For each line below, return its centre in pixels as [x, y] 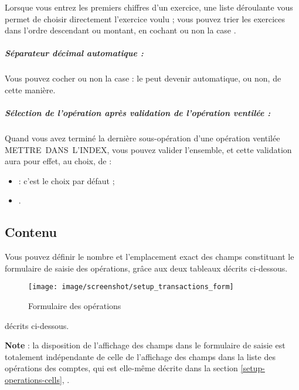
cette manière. [30, 89]
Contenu [31, 232]
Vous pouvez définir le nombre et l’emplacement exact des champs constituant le [149, 257]
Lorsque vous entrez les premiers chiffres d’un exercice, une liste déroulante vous [149, 7]
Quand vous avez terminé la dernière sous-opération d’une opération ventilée [142, 138]
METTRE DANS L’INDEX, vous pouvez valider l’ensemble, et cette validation [148, 149]
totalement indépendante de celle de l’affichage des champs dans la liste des [140, 356]
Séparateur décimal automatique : [74, 53]
